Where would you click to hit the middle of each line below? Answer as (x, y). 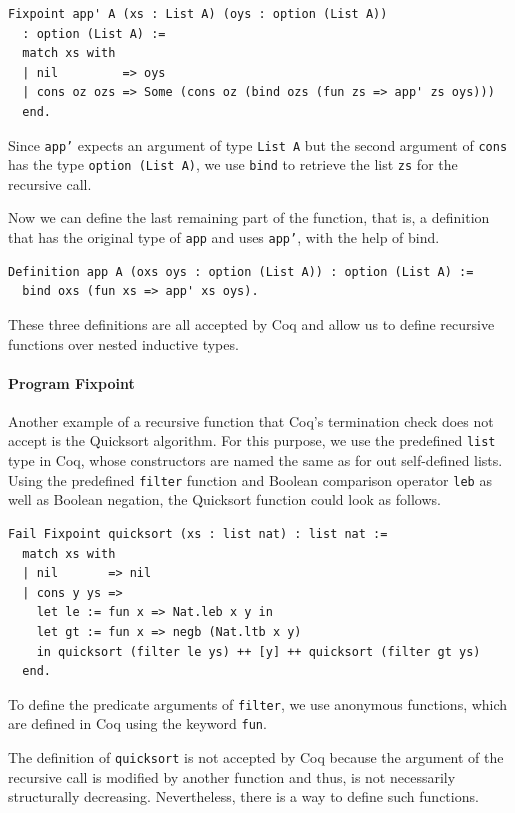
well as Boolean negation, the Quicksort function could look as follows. (224, 499)
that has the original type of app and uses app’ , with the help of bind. (224, 237)
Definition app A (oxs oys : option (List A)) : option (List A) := (241, 271)
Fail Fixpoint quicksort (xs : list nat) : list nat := (198, 533)
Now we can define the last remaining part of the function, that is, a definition (249, 217)
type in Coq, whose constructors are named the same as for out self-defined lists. (255, 460)
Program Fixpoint (71, 382)
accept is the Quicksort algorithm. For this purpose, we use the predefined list (252, 440)
